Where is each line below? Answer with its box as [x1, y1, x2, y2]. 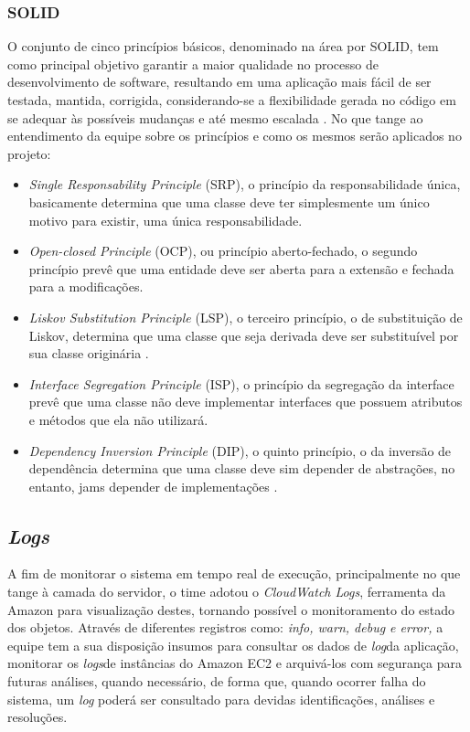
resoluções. [7, 707, 68, 727]
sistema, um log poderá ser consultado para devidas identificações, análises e [7, 689, 435, 708]
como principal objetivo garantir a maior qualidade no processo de [7, 54, 379, 73]
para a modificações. [28, 277, 144, 296]
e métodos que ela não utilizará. [28, 409, 208, 429]
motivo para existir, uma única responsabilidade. [28, 210, 303, 229]
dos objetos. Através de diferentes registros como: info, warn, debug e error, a [7, 618, 443, 637]
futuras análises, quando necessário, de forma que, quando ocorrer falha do [7, 672, 426, 691]
